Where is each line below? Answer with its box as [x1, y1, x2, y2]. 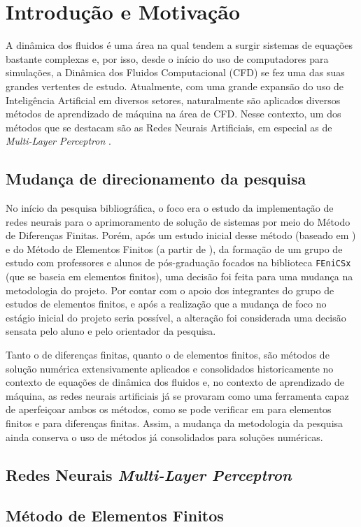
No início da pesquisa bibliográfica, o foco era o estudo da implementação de [6, 201, 334, 215]
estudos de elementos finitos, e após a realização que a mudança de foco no [6, 296, 327, 311]
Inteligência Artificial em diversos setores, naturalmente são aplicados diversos [6, 92, 341, 107]
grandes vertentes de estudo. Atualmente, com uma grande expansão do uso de [6, 78, 344, 93]
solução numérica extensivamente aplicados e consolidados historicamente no [6, 361, 334, 375]
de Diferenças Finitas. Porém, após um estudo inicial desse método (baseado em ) [6, 228, 356, 243]
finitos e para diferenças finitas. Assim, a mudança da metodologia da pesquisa [6, 416, 344, 431]
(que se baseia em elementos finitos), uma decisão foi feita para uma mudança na [6, 269, 353, 284]
